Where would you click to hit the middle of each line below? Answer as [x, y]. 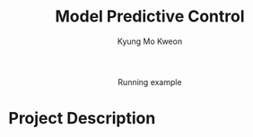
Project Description [82, 119]
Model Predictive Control [150, 17]
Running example [150, 81]
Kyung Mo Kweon [150, 41]
